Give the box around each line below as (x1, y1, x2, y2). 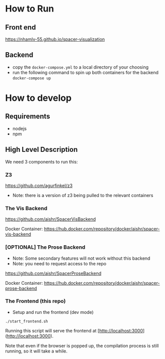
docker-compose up (12, 76, 51, 81)
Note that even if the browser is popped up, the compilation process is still (5, 342, 159, 348)
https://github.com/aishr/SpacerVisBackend (5, 216, 96, 222)
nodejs (12, 125, 27, 131)
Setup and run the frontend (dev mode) (12, 309, 94, 315)
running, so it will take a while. (5, 348, 68, 354)
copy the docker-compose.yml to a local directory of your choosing (12, 64, 149, 70)
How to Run (5, 3, 54, 15)
